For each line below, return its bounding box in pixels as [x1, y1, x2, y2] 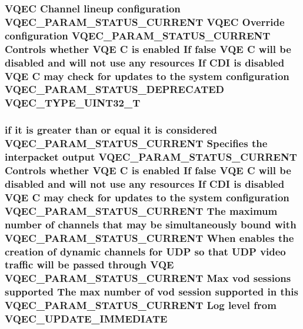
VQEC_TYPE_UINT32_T [5, 95, 141, 110]
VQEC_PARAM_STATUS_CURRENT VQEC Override [5, 14, 285, 29]
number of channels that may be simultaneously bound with [5, 217, 297, 231]
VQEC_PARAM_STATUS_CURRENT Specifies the [5, 136, 268, 151]
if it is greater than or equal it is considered [5, 122, 217, 137]
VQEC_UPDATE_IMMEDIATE [5, 311, 168, 326]
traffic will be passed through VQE [5, 257, 174, 272]
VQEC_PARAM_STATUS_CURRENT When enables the [5, 230, 294, 245]
